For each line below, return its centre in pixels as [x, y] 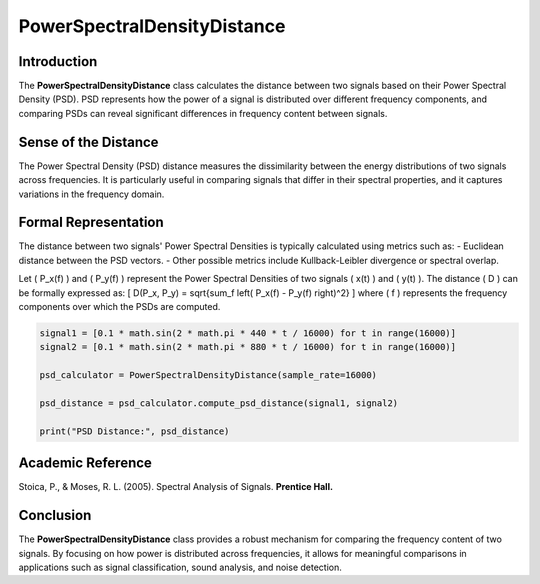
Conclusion [55, 515]
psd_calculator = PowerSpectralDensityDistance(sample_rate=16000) [208, 375]
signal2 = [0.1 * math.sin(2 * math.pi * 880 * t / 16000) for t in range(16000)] [248, 347]
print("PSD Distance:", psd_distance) [134, 431]
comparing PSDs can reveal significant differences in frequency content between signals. [203, 113]
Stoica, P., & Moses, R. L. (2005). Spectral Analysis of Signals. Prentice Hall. [176, 487]
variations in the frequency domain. [91, 194]
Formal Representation [91, 222]
